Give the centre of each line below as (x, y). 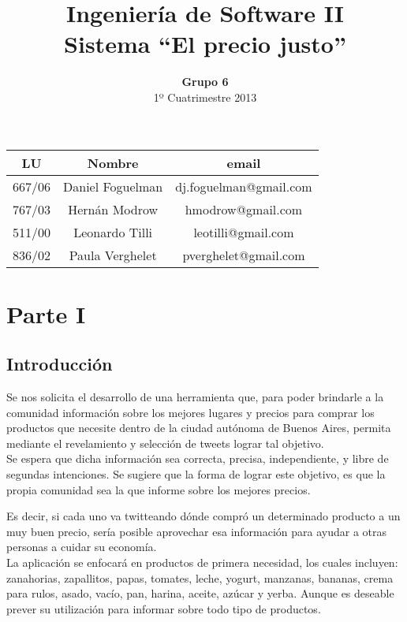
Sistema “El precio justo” (205, 44)
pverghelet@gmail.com (244, 255)
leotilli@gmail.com (244, 232)
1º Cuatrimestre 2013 (205, 97)
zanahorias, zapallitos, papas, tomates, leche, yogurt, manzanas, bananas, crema (200, 577)
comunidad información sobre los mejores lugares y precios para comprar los (190, 412)
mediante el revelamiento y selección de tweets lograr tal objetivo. (165, 443)
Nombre (113, 162)
